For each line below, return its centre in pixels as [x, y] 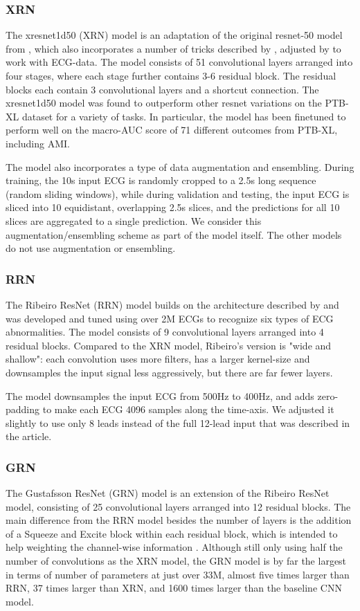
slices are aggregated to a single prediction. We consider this [134, 220]
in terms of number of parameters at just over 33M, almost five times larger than [178, 574]
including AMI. [38, 143]
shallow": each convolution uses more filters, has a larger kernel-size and [158, 359]
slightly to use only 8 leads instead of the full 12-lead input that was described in [178, 422]
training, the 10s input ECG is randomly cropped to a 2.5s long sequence [161, 180]
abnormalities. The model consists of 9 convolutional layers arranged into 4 [165, 332]
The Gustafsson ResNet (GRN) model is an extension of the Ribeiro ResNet [168, 493]
